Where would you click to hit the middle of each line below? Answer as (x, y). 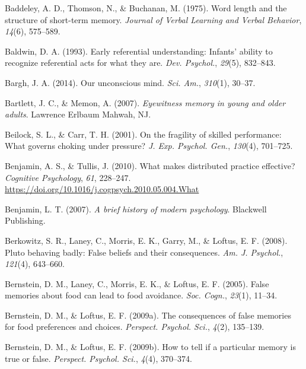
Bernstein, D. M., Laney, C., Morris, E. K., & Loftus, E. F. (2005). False (137, 283)
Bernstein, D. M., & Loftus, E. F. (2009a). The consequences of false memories (148, 315)
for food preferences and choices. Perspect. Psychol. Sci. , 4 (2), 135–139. (135, 327)
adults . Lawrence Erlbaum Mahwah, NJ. (78, 114)
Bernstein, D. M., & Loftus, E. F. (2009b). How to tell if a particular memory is (150, 347)
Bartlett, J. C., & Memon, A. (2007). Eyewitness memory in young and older (145, 102)
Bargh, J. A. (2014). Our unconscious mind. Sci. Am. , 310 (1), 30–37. (130, 82)
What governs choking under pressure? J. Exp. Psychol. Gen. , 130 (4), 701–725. (149, 146)
